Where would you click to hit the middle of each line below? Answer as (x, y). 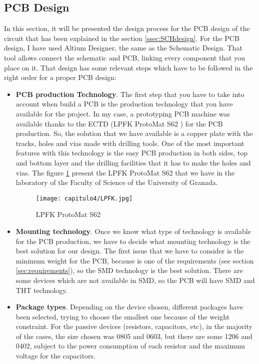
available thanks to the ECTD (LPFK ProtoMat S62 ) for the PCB (119, 123)
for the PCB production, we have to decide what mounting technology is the (133, 241)
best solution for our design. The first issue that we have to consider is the (130, 251)
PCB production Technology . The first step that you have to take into (130, 94)
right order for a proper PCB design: (60, 77)
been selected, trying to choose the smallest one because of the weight (123, 316)
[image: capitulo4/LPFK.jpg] (84, 198)
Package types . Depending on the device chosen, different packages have (129, 307)
